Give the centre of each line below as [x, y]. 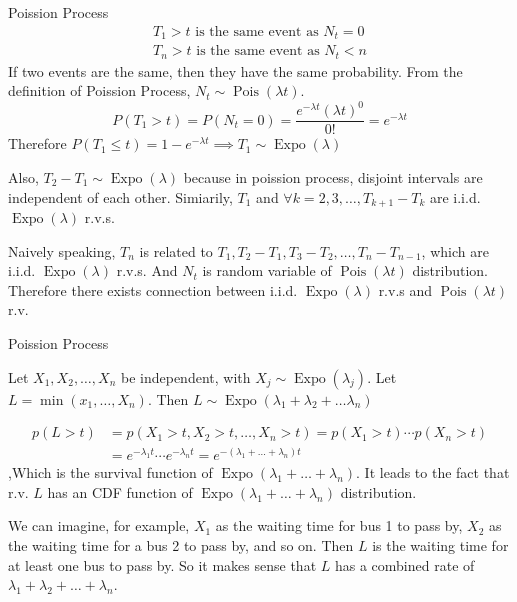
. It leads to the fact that [433, 472]
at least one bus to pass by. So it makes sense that [162, 564]
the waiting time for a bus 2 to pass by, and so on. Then [181, 544]
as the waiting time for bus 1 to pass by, [339, 525]
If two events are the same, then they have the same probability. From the [235, 70]
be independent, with [185, 376]
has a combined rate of [404, 564]
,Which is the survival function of [110, 472]
